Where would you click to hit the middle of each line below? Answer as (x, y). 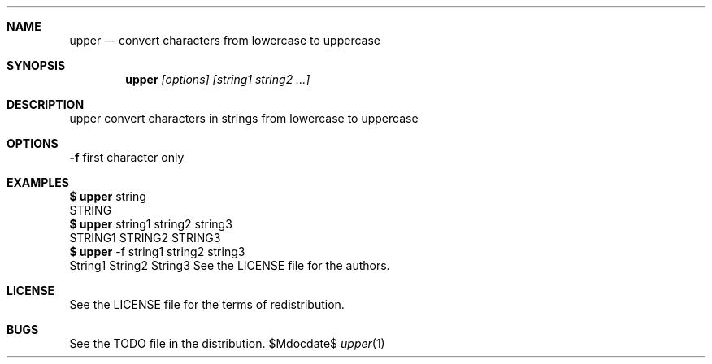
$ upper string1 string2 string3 (151, 224)
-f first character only (127, 157)
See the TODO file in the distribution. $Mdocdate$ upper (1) (227, 343)
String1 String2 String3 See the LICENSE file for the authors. (230, 265)
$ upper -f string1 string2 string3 (157, 251)
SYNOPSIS (36, 65)
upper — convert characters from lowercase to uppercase (225, 40)
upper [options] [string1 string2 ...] (218, 79)
